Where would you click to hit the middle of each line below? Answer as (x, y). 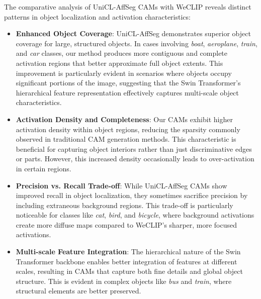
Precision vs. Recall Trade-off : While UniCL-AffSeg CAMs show (121, 185)
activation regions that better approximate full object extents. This (119, 63)
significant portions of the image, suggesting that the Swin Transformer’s (128, 83)
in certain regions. (43, 168)
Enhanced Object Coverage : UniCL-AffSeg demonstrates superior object (133, 33)
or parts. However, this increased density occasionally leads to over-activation (135, 159)
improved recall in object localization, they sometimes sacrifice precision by (132, 195)
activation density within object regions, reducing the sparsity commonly (128, 129)
